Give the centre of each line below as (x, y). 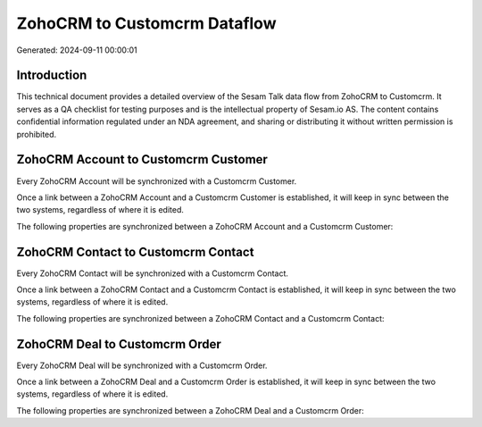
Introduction (52, 75)
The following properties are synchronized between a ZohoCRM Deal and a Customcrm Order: (191, 410)
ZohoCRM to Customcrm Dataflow (146, 23)
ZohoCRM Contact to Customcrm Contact (135, 251)
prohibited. (37, 134)
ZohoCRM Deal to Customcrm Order (119, 344)
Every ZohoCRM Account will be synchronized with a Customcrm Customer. (157, 181)
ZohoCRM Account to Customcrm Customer (142, 159)
